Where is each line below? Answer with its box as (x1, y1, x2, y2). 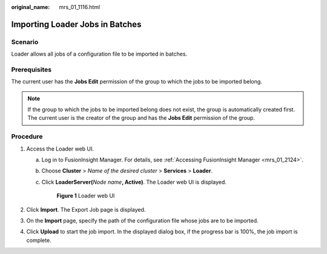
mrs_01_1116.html (59, 4, 100, 10)
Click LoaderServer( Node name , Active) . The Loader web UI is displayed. (41, 178, 227, 186)
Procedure (11, 132, 43, 141)
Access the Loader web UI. (26, 145, 94, 152)
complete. (26, 236, 51, 244)
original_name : (11, 4, 50, 10)
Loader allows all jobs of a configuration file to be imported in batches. (11, 50, 188, 57)
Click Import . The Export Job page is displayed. (26, 206, 146, 213)
